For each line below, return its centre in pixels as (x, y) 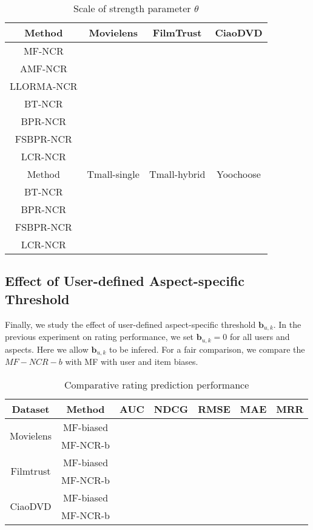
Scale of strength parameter (132, 8)
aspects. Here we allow (47, 349)
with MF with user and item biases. (132, 361)
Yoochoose (238, 174)
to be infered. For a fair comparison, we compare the (207, 349)
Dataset (31, 409)
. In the (287, 324)
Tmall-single (113, 174)
